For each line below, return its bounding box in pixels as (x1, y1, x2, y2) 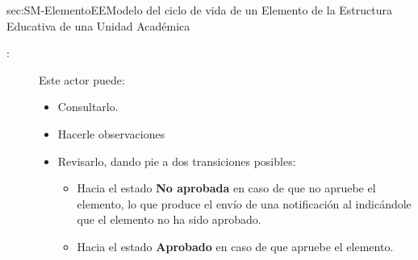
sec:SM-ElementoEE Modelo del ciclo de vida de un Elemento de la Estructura (6, 2, 392, 18)
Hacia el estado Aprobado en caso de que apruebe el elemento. (77, 237, 394, 254)
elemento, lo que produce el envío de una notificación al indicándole (77, 195, 412, 212)
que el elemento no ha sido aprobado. (77, 211, 261, 228)
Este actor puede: (39, 71, 125, 88)
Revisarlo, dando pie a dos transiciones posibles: (57, 152, 296, 169)
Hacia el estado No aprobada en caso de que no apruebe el (77, 180, 376, 196)
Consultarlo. (57, 98, 119, 115)
